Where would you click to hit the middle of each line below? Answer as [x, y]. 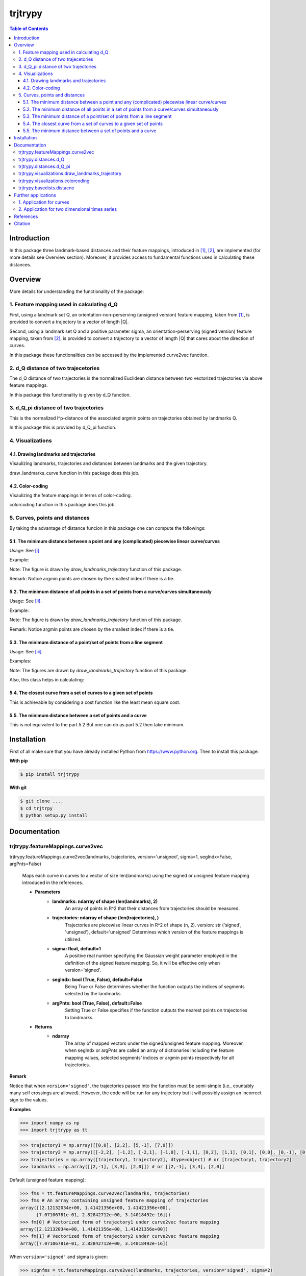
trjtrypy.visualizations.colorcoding [54, 181]
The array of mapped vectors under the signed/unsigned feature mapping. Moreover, [155, 1043]
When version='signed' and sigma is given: [59, 1257]
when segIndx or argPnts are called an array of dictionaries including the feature [149, 1050]
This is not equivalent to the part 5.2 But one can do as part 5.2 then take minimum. [97, 724]
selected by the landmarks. [94, 994]
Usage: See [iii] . [26, 652]
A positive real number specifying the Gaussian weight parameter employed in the [151, 956]
